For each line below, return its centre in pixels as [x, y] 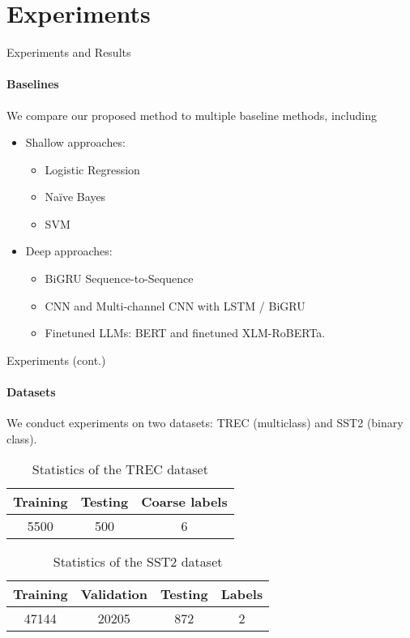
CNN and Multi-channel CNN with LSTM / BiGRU [175, 305]
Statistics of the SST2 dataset [138, 562]
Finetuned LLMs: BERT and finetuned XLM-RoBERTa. [185, 333]
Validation [114, 594]
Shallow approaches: [75, 142]
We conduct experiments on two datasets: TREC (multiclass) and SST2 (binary [205, 423]
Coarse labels [184, 502]
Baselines [33, 84]
